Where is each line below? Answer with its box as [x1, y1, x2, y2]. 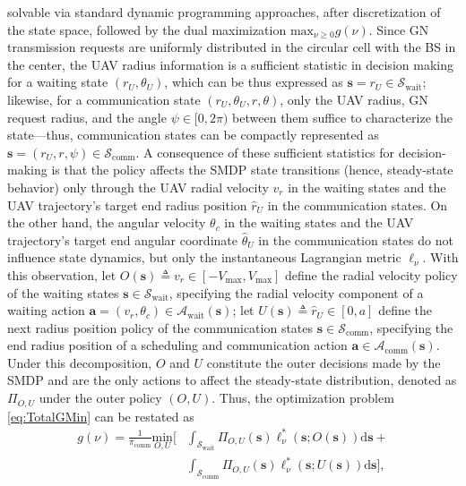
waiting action [7, 301, 85, 320]
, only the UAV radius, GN [280, 90, 428, 108]
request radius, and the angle [7, 107, 167, 126]
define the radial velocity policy [284, 265, 458, 284]
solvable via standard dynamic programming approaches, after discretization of [7, 3, 441, 21]
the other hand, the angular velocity [7, 213, 206, 232]
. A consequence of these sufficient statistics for [135, 142, 395, 161]
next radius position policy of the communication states [7, 318, 314, 337]
